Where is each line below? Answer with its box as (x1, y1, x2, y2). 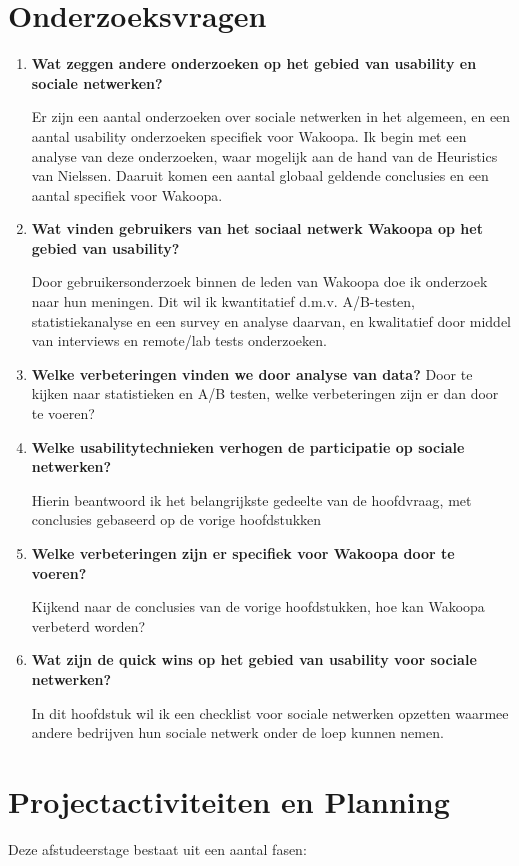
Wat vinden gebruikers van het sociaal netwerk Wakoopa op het (31, 218, 483, 239)
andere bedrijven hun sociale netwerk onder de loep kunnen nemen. (31, 722, 444, 743)
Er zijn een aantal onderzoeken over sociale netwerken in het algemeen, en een (31, 106, 511, 127)
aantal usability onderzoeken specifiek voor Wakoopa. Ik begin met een (31, 125, 467, 146)
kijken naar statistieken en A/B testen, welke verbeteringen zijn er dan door (31, 383, 499, 404)
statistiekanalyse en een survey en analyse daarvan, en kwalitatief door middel (31, 310, 512, 331)
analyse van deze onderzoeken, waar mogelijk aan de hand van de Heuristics (31, 145, 498, 166)
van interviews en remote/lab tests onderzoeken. (31, 330, 327, 351)
